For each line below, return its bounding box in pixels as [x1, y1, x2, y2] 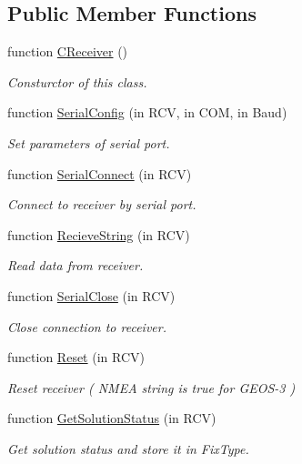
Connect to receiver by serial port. [7, 195, 196, 214]
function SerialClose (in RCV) [7, 286, 176, 305]
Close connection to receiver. [7, 317, 166, 336]
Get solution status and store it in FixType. [7, 439, 249, 458]
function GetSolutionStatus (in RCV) [7, 409, 216, 428]
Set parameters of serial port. [7, 133, 170, 152]
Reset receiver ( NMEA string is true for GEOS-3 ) [7, 378, 296, 397]
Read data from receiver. [7, 256, 144, 275]
